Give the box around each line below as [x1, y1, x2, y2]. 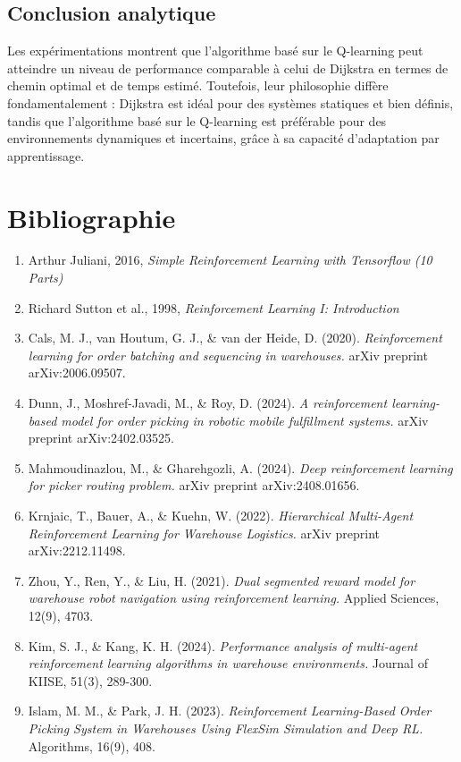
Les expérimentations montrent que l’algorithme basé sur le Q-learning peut [7, 41, 423, 60]
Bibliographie [7, 199, 176, 235]
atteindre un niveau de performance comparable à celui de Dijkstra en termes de [7, 58, 448, 77]
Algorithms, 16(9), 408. [28, 736, 155, 755]
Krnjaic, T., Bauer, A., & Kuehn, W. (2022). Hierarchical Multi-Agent [28, 506, 414, 525]
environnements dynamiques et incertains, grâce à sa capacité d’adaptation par [7, 129, 440, 148]
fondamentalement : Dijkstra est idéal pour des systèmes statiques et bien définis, [7, 93, 454, 112]
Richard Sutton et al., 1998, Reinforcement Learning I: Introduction [28, 298, 399, 317]
